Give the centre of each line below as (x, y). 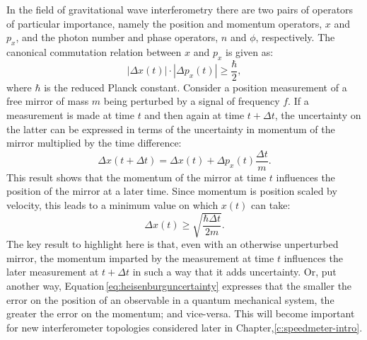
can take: (271, 205)
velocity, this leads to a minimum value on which (112, 205)
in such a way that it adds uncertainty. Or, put (234, 272)
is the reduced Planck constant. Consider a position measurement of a (196, 87)
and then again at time (194, 115)
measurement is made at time (70, 115)
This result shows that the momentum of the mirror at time (136, 177)
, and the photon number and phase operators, (117, 37)
